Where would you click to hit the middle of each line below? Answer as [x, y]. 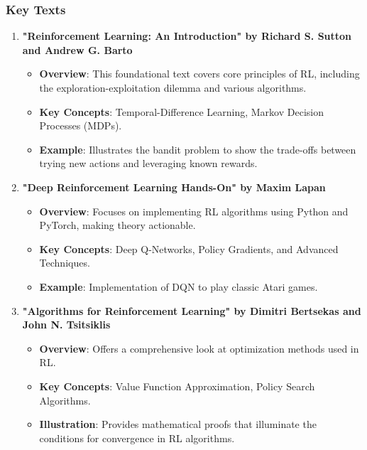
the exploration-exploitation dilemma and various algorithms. [173, 87]
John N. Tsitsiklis [66, 325]
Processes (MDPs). [81, 125]
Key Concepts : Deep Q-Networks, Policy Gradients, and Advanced [189, 248]
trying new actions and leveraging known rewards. [148, 163]
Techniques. [65, 263]
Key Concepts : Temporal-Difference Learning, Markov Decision [181, 111]
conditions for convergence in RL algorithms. [137, 438]
